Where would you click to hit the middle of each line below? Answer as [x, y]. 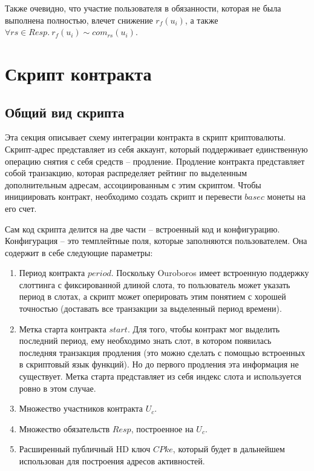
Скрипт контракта [78, 73]
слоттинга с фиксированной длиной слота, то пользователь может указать [155, 284]
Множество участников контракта [81, 408]
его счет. [21, 208]
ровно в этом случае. [57, 388]
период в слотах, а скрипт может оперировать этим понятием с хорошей [152, 296]
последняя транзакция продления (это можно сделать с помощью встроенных [162, 352]
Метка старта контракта [63, 328]
